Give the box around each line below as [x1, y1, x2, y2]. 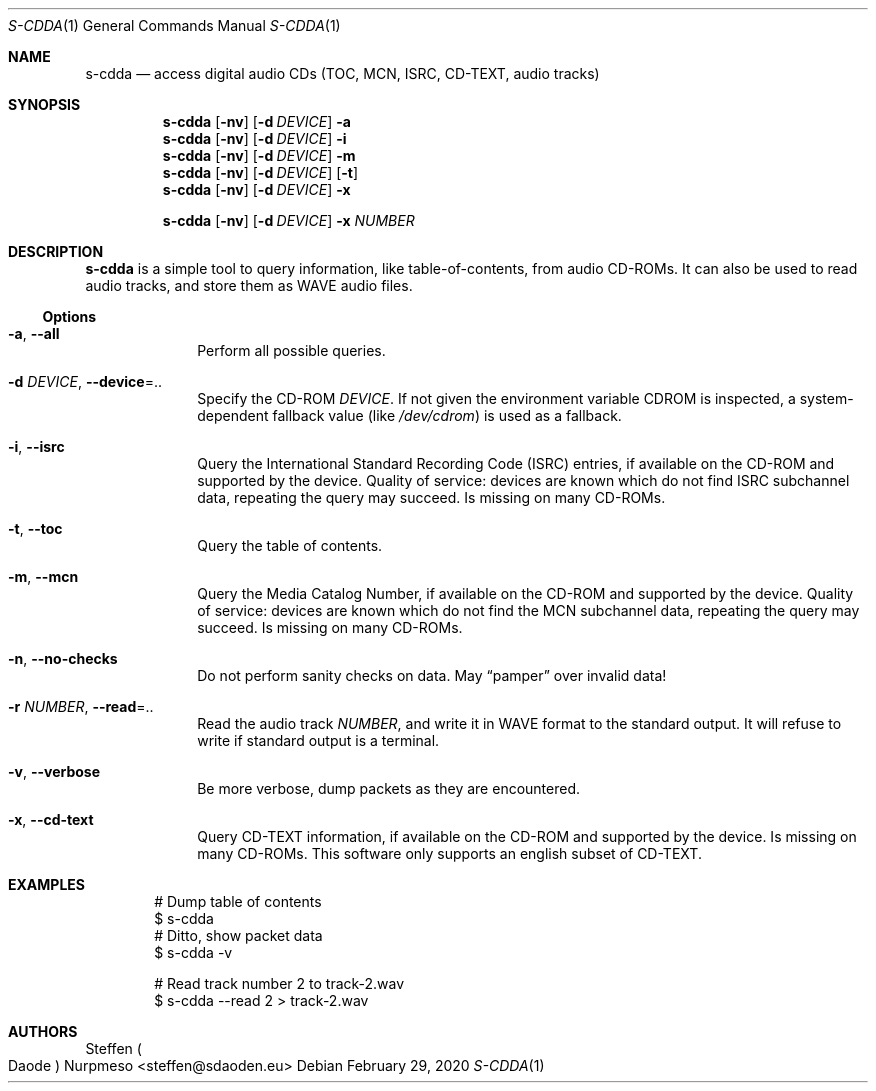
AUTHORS [8, 1023, 78, 1040]
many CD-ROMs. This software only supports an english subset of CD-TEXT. [197, 845, 702, 862]
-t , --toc [8, 520, 63, 537]
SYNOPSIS [8, 96, 81, 113]
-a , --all [8, 325, 60, 342]
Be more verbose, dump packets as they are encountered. [197, 780, 580, 797]
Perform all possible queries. [197, 342, 386, 359]
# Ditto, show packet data [154, 927, 323, 944]
